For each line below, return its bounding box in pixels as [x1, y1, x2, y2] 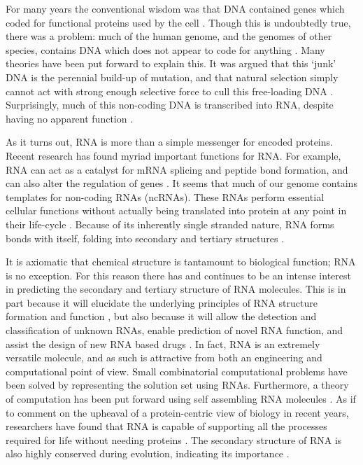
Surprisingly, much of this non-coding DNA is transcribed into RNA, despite [6, 97, 334, 112]
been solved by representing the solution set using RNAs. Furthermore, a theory [6, 377, 349, 392]
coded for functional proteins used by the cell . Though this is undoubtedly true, [6, 15, 351, 29]
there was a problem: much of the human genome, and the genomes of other [6, 29, 332, 43]
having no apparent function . [6, 111, 134, 125]
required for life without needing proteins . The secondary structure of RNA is [6, 432, 342, 447]
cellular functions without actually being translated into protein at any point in [6, 203, 347, 218]
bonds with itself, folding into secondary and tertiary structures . [6, 230, 285, 245]
